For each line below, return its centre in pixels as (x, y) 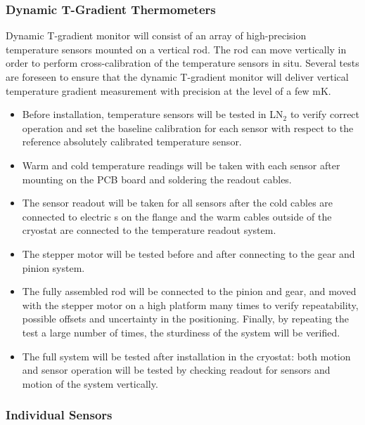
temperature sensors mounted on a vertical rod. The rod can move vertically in (176, 49)
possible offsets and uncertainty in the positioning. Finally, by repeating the (186, 319)
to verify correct (325, 114)
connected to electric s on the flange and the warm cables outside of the (177, 216)
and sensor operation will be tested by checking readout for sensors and (176, 370)
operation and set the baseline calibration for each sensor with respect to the (188, 127)
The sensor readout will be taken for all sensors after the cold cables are (178, 203)
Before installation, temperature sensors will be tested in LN (153, 114)
